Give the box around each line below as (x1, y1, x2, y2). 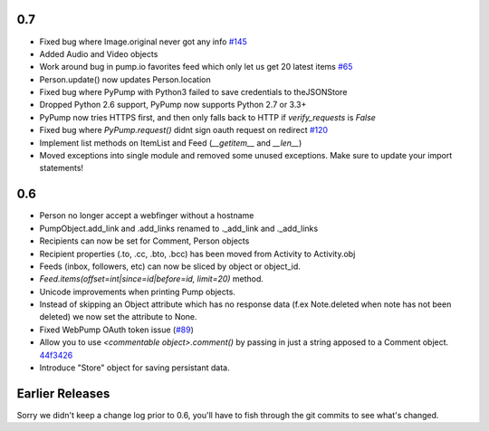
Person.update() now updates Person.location (39, 73, 212, 85)
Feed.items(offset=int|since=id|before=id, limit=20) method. (39, 273, 264, 284)
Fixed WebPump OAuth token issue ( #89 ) (39, 324, 194, 335)
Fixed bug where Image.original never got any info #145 (39, 36, 248, 47)
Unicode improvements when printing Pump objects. (39, 286, 235, 297)
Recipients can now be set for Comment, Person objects (39, 235, 250, 246)
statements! (39, 163, 84, 174)
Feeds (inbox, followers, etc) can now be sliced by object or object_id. (39, 261, 301, 272)
